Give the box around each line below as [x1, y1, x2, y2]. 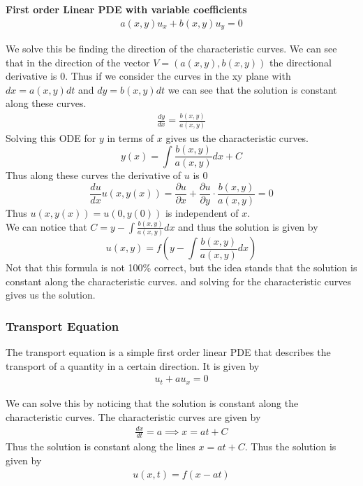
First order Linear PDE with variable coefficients [6, 2, 247, 16]
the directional [269, 55, 332, 69]
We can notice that [6, 219, 87, 234]
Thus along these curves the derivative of [6, 168, 181, 183]
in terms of [107, 130, 154, 145]
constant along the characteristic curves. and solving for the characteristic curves [6, 273, 351, 288]
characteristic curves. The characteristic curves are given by [6, 409, 261, 424]
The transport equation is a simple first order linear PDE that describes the [6, 345, 331, 359]
